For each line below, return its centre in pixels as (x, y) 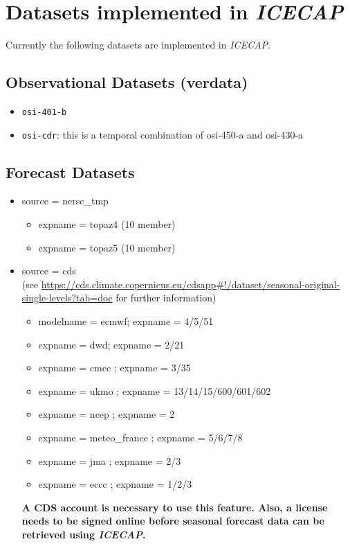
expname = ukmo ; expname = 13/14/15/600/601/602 (155, 390)
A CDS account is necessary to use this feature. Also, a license (175, 507)
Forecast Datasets (70, 171)
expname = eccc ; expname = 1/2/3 (115, 484)
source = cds (49, 271)
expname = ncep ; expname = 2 (107, 414)
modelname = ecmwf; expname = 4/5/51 (126, 321)
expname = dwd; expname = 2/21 (111, 344)
